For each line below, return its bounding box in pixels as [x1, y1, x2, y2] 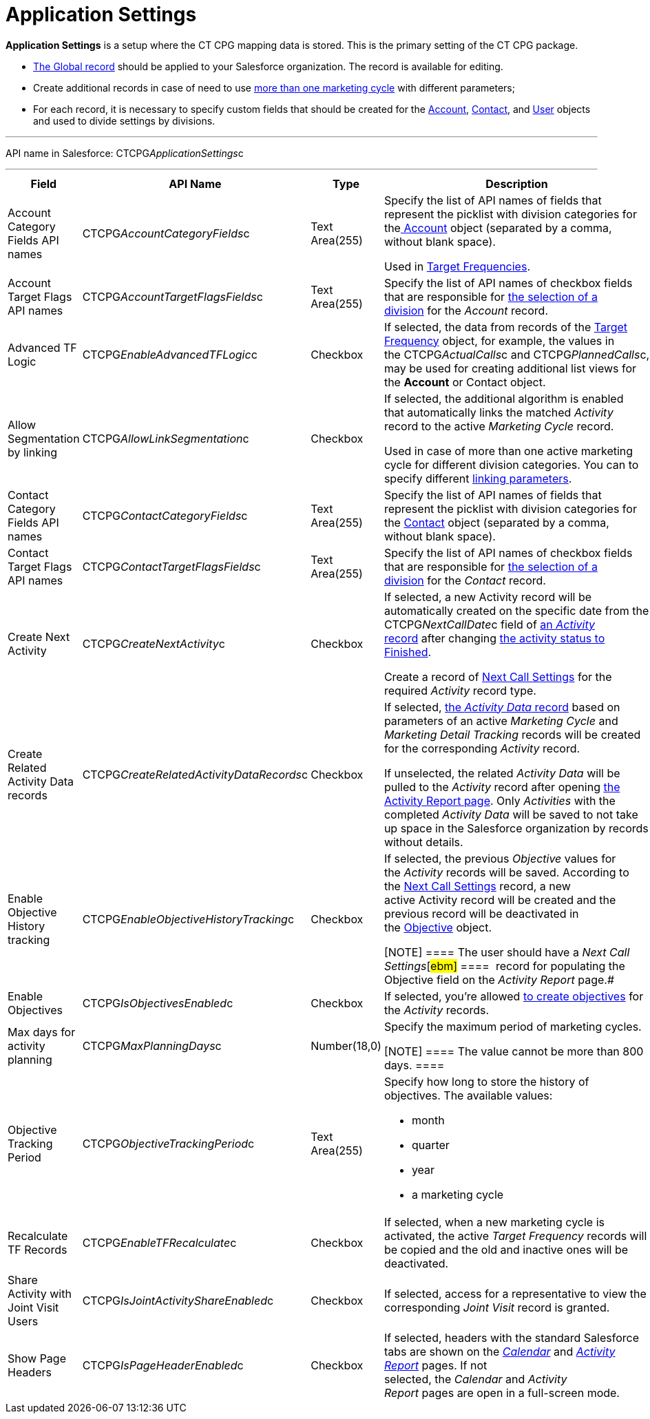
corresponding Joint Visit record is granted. [384, 1300, 610, 1314]
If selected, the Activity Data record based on [384, 700, 620, 714]
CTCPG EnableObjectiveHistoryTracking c [82, 912, 295, 926]
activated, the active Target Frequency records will [384, 1228, 647, 1243]
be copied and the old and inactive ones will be [384, 1242, 629, 1257]
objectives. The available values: [384, 1088, 553, 1102]
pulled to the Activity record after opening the [384, 779, 620, 794]
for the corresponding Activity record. [384, 741, 580, 755]
